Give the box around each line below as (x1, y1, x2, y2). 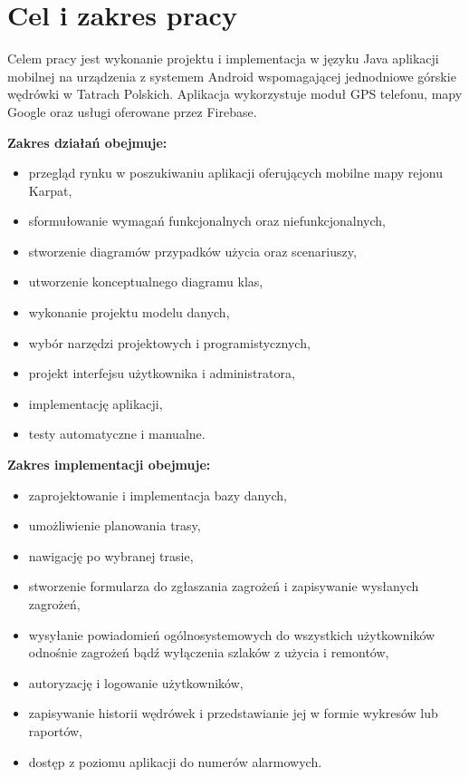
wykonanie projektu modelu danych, (28, 303, 230, 322)
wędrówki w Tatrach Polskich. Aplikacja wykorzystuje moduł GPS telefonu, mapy (7, 84, 463, 103)
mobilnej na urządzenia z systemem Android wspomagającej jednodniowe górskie (7, 66, 456, 85)
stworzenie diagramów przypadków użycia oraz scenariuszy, (28, 241, 357, 260)
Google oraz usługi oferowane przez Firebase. (7, 102, 257, 121)
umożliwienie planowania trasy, (28, 516, 201, 535)
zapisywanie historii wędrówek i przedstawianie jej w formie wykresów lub (28, 704, 438, 723)
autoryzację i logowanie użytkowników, (28, 673, 244, 692)
